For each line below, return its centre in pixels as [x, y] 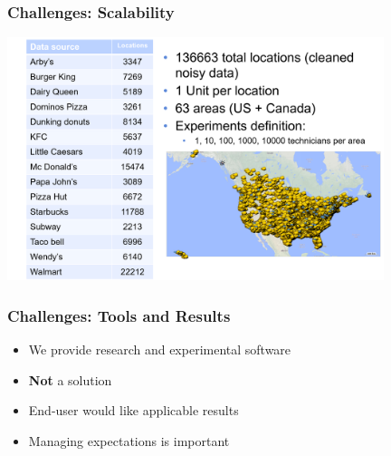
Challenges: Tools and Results [119, 315]
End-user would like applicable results [134, 410]
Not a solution [70, 379]
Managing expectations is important [129, 440]
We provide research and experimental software [160, 349]
